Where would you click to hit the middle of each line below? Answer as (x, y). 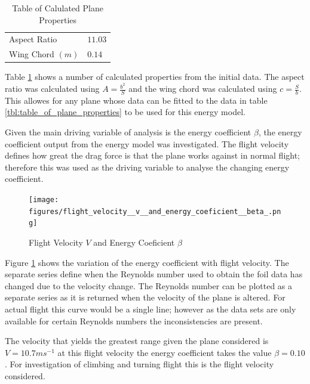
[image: (44, 200)
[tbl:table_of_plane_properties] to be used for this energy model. (125, 112)
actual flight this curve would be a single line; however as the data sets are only (151, 309)
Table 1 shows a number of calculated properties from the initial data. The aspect (155, 77)
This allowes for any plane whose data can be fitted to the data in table (136, 100)
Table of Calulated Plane (58, 8)
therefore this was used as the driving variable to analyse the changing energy (147, 167)
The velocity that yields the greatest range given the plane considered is (137, 341)
